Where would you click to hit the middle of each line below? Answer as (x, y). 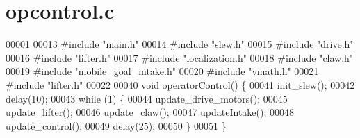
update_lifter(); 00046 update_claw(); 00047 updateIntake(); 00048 (150, 112)
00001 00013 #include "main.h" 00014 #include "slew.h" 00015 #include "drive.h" (180, 44)
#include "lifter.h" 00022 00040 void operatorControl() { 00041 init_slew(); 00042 (180, 84)
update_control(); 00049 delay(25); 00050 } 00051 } (116, 125)
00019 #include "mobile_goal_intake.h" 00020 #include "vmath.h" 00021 (162, 71)
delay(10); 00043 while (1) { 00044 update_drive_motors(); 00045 (147, 98)
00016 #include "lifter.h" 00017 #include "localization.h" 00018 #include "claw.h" (180, 57)
